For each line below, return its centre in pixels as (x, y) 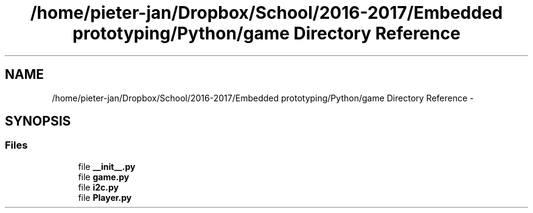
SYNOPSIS (38, 121)
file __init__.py (107, 166)
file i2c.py (98, 187)
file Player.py (105, 197)
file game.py (104, 177)
